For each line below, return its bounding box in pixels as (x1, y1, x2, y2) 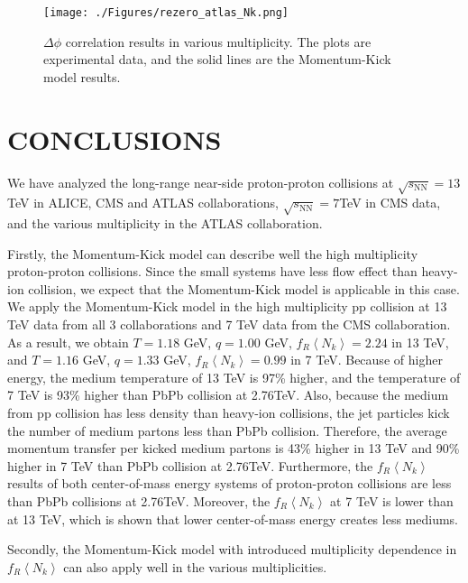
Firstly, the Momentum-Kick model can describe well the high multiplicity (7, 244, 418, 263)
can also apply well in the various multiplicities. (63, 557, 327, 576)
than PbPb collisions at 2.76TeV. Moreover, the (7, 492, 271, 510)
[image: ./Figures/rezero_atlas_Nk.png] (43, 6, 289, 19)
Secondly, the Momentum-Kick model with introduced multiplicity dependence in (7, 540, 457, 559)
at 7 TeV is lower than (330, 492, 454, 510)
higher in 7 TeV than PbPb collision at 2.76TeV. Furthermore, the (7, 456, 373, 475)
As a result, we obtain (7, 332, 129, 351)
